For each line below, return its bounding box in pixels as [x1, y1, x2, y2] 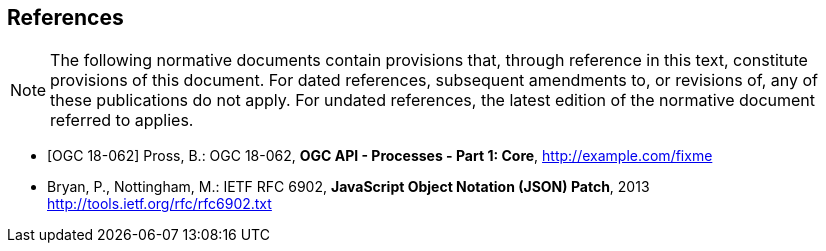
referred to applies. [50, 110, 194, 131]
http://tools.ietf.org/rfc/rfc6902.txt [47, 195, 272, 213]
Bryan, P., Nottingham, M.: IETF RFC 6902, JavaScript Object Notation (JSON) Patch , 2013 [47, 178, 650, 196]
